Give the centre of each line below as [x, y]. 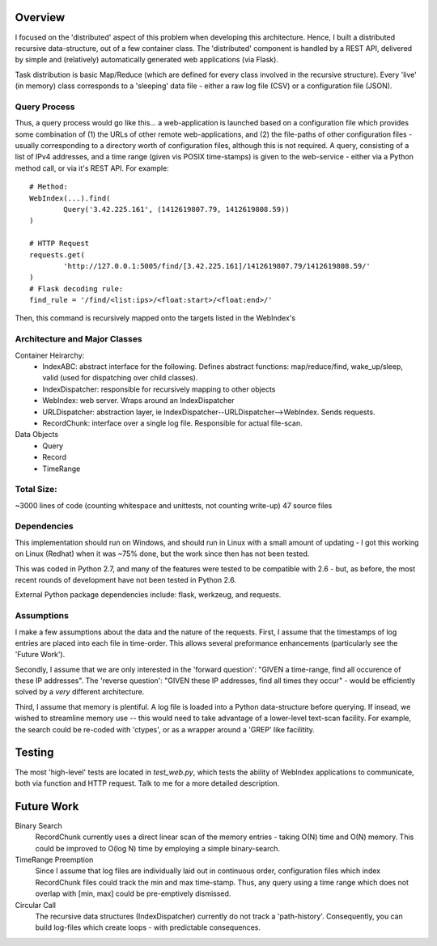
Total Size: [36, 490]
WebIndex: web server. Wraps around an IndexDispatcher [138, 401]
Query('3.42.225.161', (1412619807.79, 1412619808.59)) [177, 209]
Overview [40, 17]
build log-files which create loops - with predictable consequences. [148, 927]
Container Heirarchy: [50, 355]
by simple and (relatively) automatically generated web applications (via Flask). [147, 60]
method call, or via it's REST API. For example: [92, 168]
